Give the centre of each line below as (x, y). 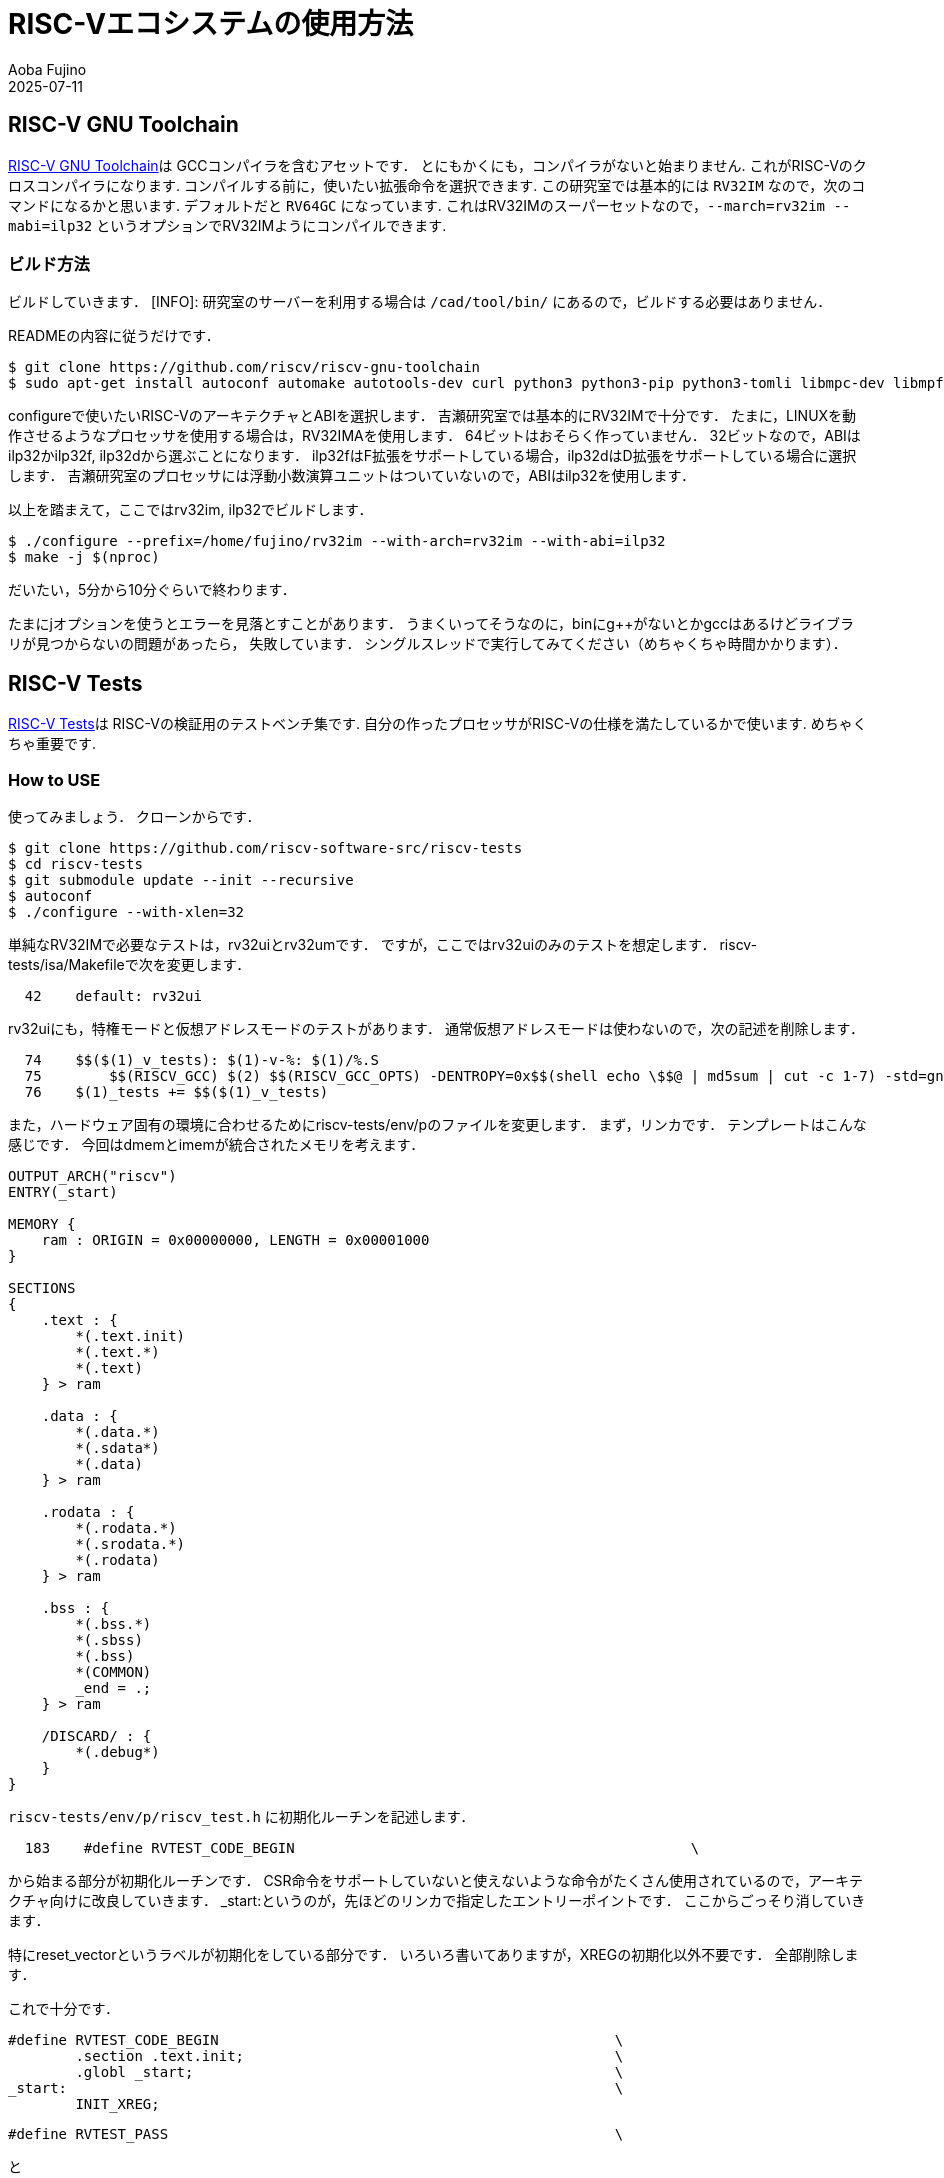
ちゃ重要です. (52, 744)
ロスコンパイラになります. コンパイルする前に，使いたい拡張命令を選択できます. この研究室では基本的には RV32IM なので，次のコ (437, 185)
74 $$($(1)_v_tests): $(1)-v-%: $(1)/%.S (201, 1059)
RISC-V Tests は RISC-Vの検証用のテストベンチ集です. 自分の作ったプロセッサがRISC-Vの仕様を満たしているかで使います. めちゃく (437, 724)
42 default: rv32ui (113, 995)
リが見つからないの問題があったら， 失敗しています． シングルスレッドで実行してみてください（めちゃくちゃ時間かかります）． (427, 644)
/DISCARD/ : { (96, 1735)
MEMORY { (42, 1223)
